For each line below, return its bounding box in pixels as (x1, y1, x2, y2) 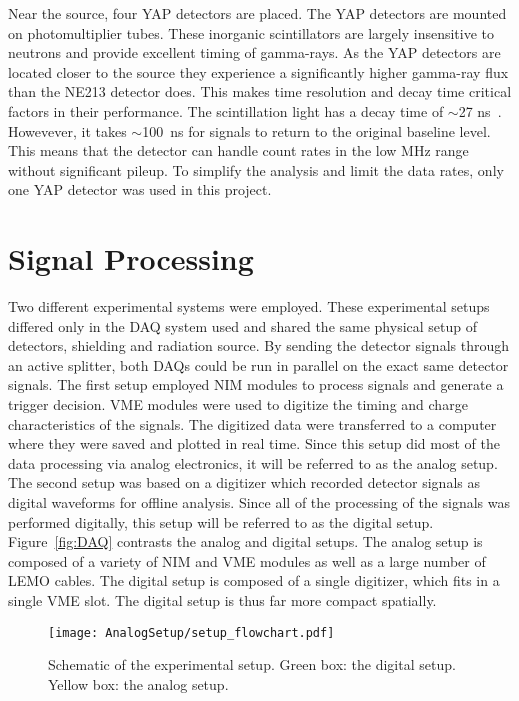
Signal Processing (8, 238, 254, 279)
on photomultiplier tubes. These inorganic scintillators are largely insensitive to (8, 22, 495, 43)
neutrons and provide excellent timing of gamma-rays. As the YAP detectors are (8, 42, 501, 63)
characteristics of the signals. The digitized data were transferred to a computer (8, 413, 497, 434)
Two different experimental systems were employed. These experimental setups (8, 296, 490, 317)
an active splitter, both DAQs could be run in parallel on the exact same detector (8, 354, 509, 375)
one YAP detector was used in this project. (8, 179, 272, 200)
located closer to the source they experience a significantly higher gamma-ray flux (8, 61, 509, 82)
